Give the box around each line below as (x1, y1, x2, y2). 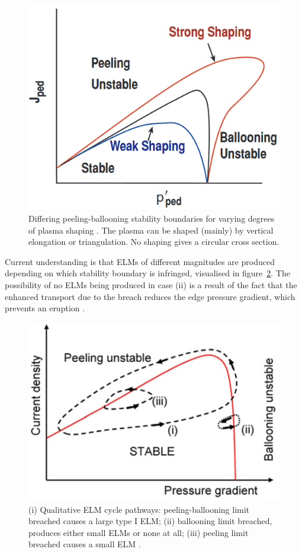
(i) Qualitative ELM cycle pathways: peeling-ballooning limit (28, 503, 250, 515)
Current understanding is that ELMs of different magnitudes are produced (5, 255, 275, 267)
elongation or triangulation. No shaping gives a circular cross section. (28, 235, 279, 248)
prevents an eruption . (5, 302, 85, 314)
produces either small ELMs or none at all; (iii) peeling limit (28, 526, 249, 538)
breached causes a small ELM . (28, 538, 141, 550)
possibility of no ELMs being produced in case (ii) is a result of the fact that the (5, 279, 297, 291)
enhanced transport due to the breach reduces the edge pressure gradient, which (5, 290, 295, 302)
